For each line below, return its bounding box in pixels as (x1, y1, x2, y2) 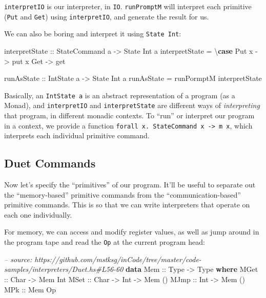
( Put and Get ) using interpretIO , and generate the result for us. (4, 11, 209, 22)
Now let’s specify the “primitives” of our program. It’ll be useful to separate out (4, 179, 256, 190)
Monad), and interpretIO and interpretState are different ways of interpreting (4, 100, 260, 111)
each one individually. (4, 209, 72, 220)
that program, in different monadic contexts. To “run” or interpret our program (4, 110, 255, 121)
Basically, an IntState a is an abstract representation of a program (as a (4, 90, 235, 100)
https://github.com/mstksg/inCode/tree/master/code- (34, 253, 201, 264)
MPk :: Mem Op (4, 284, 56, 294)
